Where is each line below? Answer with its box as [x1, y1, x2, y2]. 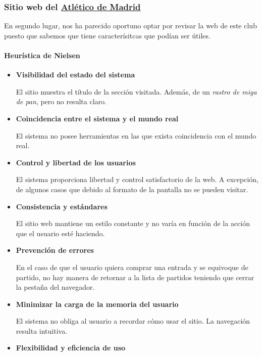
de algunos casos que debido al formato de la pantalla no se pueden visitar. [16, 184, 248, 194]
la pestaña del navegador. [16, 282, 95, 292]
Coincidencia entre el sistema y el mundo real [16, 113, 179, 123]
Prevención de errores [16, 245, 94, 255]
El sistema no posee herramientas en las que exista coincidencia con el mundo [16, 130, 256, 141]
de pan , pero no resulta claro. [16, 96, 107, 107]
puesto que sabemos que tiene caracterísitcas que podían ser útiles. [4, 30, 211, 40]
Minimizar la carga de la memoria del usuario [16, 298, 179, 309]
